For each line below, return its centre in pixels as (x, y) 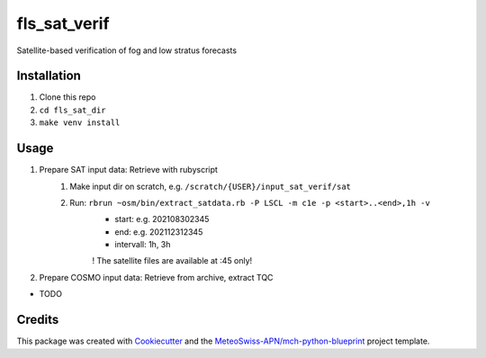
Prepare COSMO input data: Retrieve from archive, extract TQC (156, 277)
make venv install (80, 123)
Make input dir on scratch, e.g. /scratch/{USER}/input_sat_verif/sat (210, 186)
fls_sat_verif (63, 23)
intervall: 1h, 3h (143, 245)
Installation (49, 76)
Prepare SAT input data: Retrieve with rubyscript (128, 170)
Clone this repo (67, 97)
